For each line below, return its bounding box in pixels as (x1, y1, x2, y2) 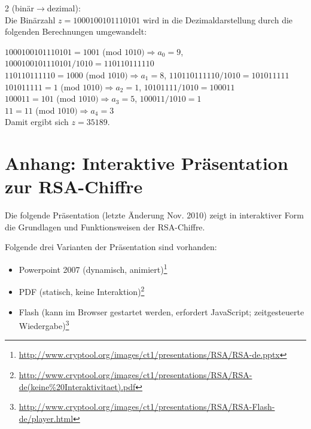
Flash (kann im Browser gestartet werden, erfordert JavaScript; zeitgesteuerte (19, 305, 304, 318)
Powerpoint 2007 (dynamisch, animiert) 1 (19, 261, 167, 275)
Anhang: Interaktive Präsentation (5, 151, 288, 175)
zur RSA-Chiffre (5, 174, 143, 199)
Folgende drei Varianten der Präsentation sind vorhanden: (5, 241, 217, 253)
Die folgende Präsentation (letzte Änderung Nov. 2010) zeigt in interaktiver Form (5, 209, 304, 221)
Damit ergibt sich (5, 115, 69, 128)
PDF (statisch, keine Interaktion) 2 (19, 284, 145, 297)
